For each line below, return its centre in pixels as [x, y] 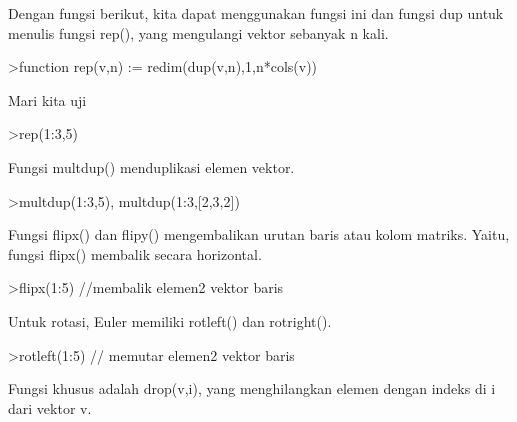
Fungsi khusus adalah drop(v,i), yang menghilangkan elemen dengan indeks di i [252, 388]
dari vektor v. [50, 407]
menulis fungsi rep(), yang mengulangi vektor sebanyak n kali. [198, 32]
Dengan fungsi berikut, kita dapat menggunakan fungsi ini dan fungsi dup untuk [256, 13]
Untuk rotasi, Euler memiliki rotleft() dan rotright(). [170, 320]
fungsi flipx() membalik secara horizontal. [135, 253]
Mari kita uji [47, 99]
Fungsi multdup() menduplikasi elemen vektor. [151, 166]
